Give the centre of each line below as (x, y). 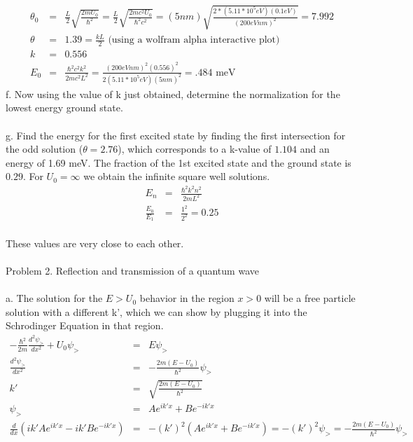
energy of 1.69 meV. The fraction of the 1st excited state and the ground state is (178, 162)
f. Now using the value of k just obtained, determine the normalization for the (173, 94)
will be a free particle (310, 298)
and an (315, 149)
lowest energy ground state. (64, 108)
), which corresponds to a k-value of (195, 149)
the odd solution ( (44, 149)
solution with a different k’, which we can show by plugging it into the (156, 311)
